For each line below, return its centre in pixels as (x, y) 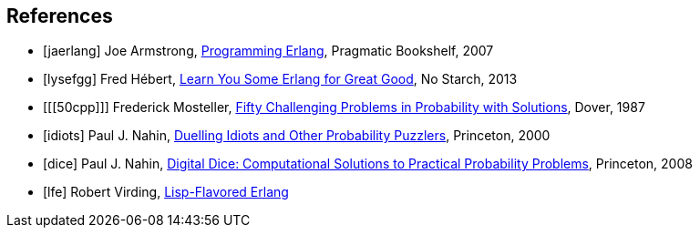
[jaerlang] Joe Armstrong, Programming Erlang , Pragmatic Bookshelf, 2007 (268, 51)
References (60, 16)
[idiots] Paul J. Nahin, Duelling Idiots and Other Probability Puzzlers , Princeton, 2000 (297, 136)
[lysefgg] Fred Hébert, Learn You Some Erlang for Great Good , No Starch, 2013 (280, 79)
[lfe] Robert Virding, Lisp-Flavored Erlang (166, 192)
